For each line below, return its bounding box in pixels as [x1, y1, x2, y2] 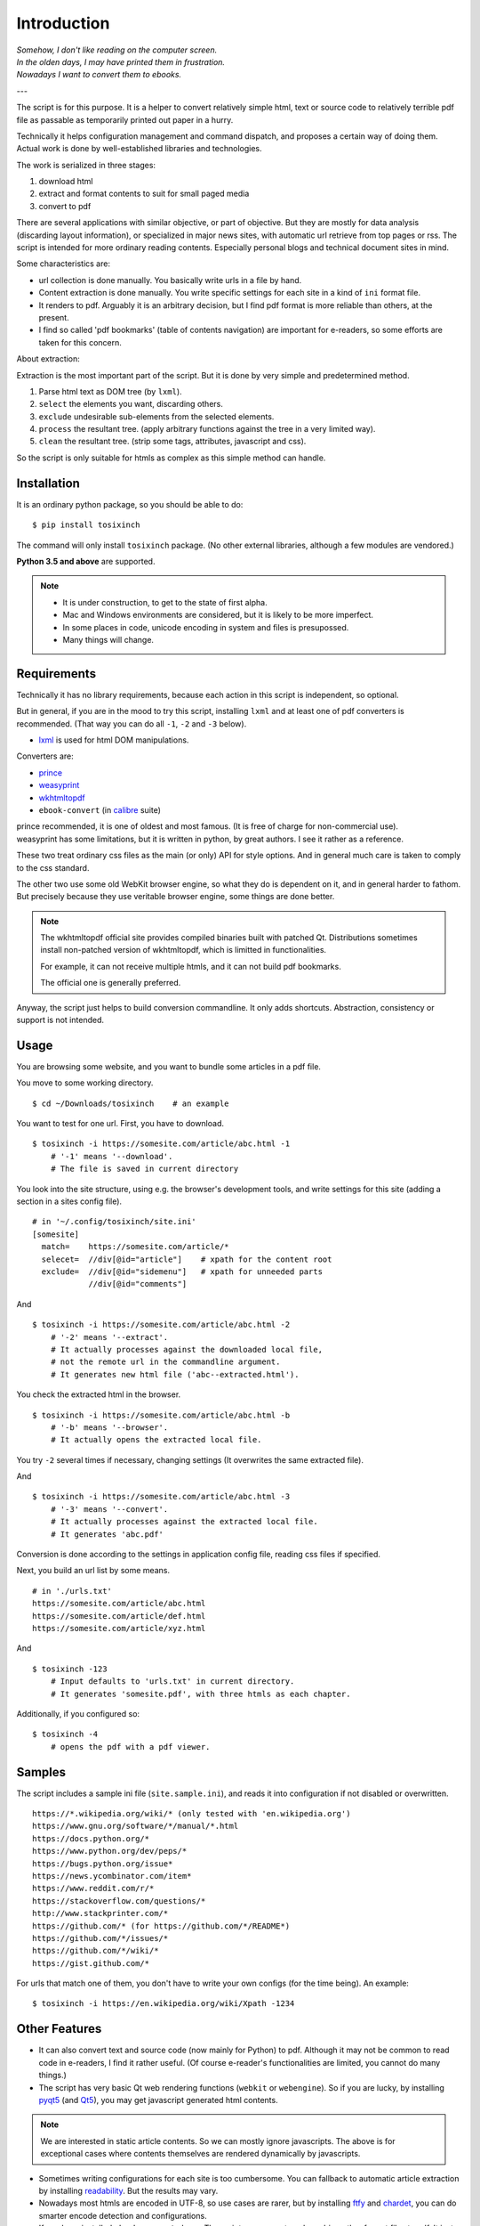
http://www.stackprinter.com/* [32, 1908, 169, 1919]
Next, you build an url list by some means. [16, 1565, 171, 1576]
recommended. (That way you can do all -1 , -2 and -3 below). [16, 718, 247, 729]
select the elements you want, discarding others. [38, 399, 224, 410]
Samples [16, 1764, 67, 1780]
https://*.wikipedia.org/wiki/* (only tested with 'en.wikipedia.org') [32, 1808, 351, 1819]
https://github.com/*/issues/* [32, 1933, 169, 1943]
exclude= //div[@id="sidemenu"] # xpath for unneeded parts [41, 1267, 324, 1277]
